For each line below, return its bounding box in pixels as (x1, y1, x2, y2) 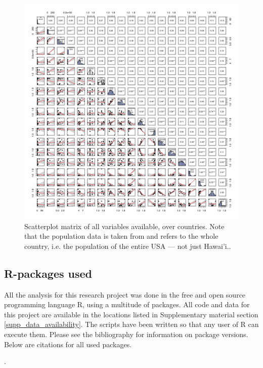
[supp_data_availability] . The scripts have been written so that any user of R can (4, 319, 259, 329)
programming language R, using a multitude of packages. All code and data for (4, 299, 250, 310)
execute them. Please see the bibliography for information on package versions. (4, 328, 248, 339)
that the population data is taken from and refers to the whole (24, 231, 218, 241)
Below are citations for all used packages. (4, 339, 132, 349)
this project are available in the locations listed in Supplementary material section (4, 309, 258, 319)
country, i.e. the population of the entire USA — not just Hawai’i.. (24, 240, 231, 251)
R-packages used (4, 265, 93, 281)
